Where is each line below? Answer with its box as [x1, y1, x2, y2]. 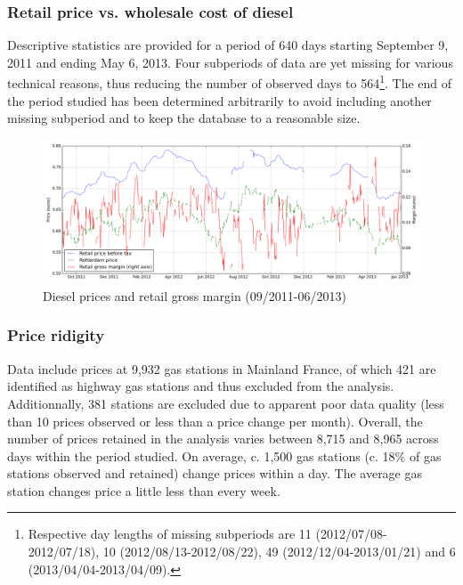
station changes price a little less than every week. [7, 481, 280, 500]
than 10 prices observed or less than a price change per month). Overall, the [7, 411, 423, 430]
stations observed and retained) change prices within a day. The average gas [7, 464, 423, 483]
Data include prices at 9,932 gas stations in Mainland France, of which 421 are [7, 359, 436, 378]
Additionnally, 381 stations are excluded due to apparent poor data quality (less [7, 394, 444, 412]
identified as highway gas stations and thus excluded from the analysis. [7, 377, 394, 395]
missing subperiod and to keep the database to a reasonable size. [7, 109, 361, 127]
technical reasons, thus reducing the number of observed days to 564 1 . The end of [7, 71, 452, 93]
